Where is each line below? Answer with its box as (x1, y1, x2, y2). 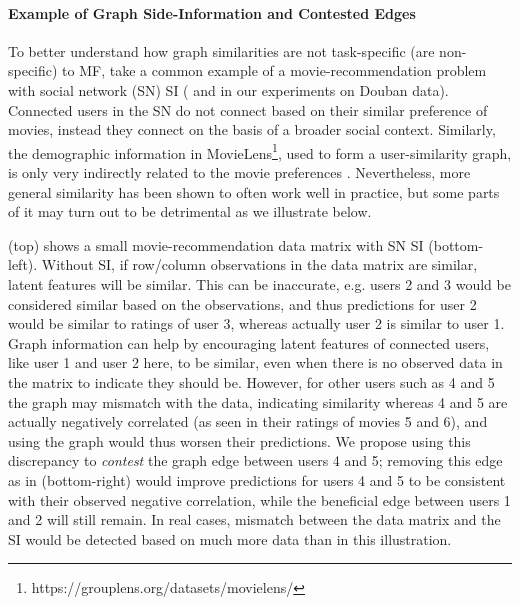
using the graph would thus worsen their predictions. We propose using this (8, 430, 471, 451)
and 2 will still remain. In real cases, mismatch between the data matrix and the (8, 509, 501, 530)
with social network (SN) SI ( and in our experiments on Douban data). (8, 79, 449, 100)
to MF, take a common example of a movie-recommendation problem (62, 60, 487, 81)
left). (8, 254, 38, 275)
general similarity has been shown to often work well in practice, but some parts (8, 181, 500, 202)
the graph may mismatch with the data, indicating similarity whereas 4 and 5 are (8, 391, 508, 412)
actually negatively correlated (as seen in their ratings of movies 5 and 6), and (8, 411, 488, 432)
